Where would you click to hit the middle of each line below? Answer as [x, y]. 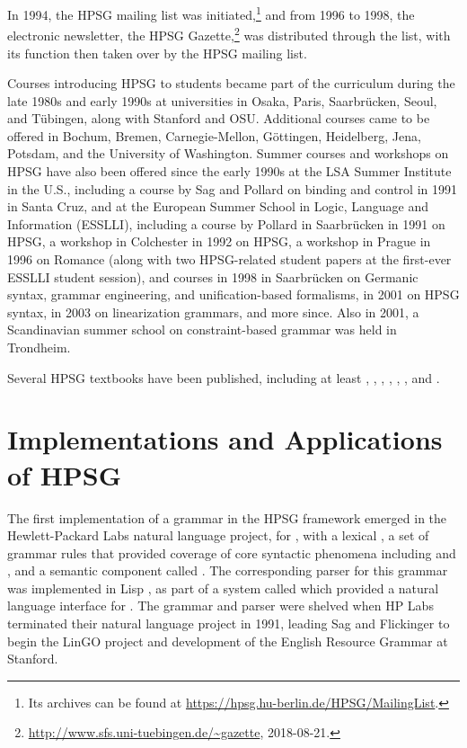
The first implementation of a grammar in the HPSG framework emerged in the [227, 517]
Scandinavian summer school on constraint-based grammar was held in [202, 329]
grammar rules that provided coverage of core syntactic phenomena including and [232, 552]
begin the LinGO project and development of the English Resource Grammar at [228, 641]
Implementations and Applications [225, 439]
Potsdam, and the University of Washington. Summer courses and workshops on [228, 153]
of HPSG [65, 474]
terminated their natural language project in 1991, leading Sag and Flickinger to [229, 623]
